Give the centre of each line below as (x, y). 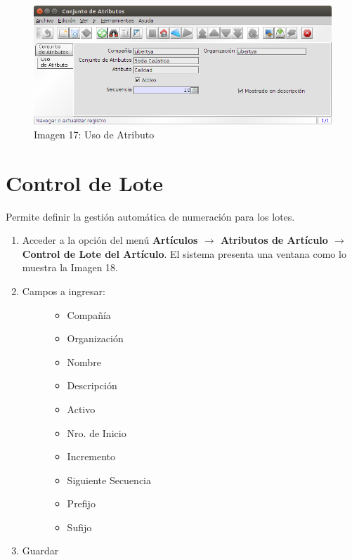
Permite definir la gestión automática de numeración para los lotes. (150, 216)
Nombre (84, 362)
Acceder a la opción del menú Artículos (110, 240)
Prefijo (81, 503)
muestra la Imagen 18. (70, 267)
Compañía (89, 314)
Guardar (40, 551)
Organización (95, 338)
